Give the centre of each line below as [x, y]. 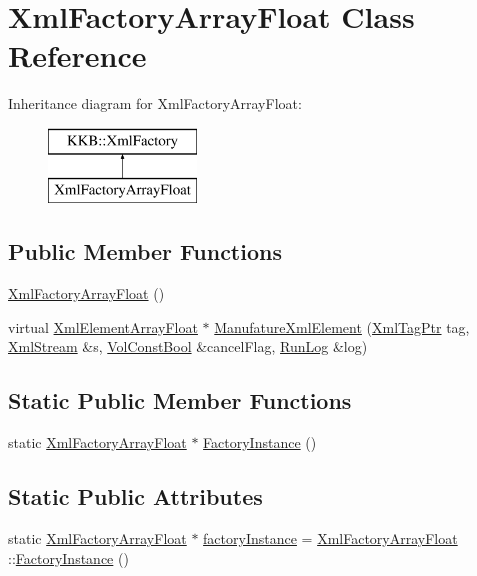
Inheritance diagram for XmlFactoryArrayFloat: [155, 103]
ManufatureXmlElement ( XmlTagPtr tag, [342, 326]
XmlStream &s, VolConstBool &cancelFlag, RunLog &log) [188, 346]
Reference [77, 55]
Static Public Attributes [135, 496]
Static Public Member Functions [180, 400]
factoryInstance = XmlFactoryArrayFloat [330, 538]
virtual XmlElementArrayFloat [103, 326]
